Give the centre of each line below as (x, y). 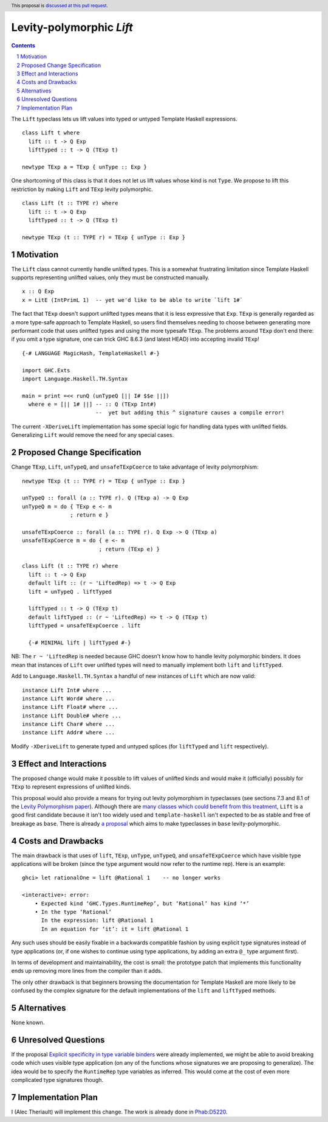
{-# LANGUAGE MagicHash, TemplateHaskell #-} (91, 353)
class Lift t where (51, 133)
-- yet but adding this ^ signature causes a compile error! (190, 413)
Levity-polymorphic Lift (72, 28)
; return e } (89, 515)
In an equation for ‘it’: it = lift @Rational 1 (115, 929)
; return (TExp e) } (129, 549)
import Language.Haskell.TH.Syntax (75, 378)
